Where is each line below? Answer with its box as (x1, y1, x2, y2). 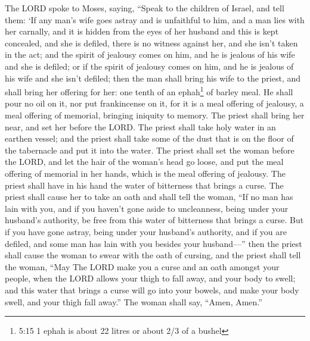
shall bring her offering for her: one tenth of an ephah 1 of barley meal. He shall (5, 84, 293, 98)
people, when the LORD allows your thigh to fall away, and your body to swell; (5, 272, 296, 284)
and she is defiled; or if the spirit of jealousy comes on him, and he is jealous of (5, 60, 294, 72)
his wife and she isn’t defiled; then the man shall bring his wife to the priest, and (5, 71, 301, 84)
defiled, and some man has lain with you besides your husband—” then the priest (5, 237, 302, 249)
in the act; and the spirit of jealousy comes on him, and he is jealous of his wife (5, 48, 295, 61)
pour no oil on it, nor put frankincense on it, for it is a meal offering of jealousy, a (5, 97, 304, 110)
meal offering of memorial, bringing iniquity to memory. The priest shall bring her (5, 109, 305, 121)
